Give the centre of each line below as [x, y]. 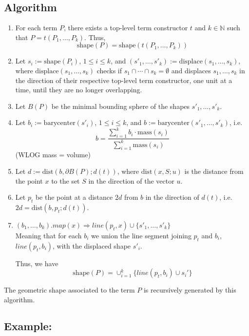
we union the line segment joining [141, 235]
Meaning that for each [48, 235]
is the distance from [214, 171]
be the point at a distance [74, 197]
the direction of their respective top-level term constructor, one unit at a [124, 80]
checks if [109, 70]
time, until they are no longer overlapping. [79, 90]
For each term [36, 28]
